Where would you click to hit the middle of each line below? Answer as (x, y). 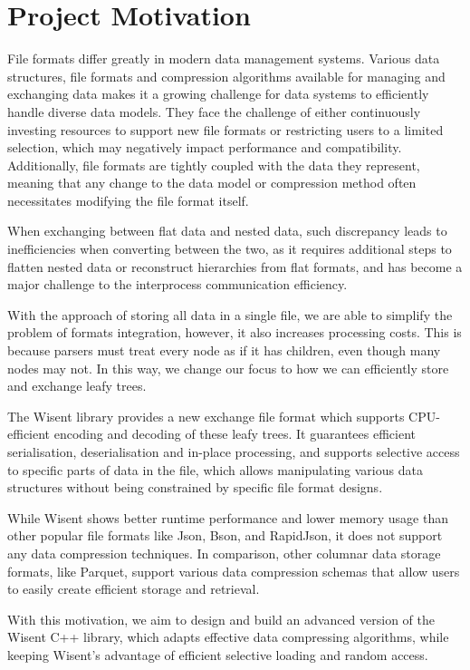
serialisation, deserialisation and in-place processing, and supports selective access (234, 452)
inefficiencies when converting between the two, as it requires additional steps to (230, 249)
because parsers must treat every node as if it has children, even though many (224, 350)
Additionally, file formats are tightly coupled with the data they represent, (214, 165)
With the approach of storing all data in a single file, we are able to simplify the (230, 314)
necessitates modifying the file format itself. (128, 200)
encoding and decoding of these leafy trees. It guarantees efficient (235, 434)
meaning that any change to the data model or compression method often (212, 183)
